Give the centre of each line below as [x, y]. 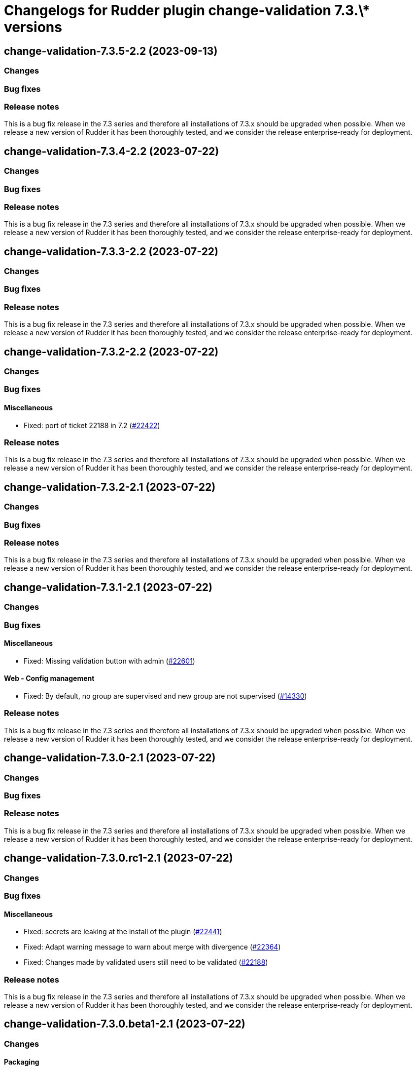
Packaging [22, 1062]
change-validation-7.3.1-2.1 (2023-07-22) [108, 587]
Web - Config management [49, 678]
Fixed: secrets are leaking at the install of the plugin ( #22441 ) [123, 932]
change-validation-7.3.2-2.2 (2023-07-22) [111, 352]
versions [33, 27]
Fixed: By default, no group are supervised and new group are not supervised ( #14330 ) [165, 696]
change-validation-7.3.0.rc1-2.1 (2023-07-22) [119, 858]
